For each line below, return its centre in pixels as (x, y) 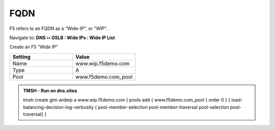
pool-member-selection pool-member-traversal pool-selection (163, 107)
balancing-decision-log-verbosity (59, 107)
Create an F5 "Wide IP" (34, 47)
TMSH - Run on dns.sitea (50, 90)
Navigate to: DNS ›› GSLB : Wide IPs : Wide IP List (62, 38)
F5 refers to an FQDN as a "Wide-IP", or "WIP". (59, 28)
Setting (21, 57)
